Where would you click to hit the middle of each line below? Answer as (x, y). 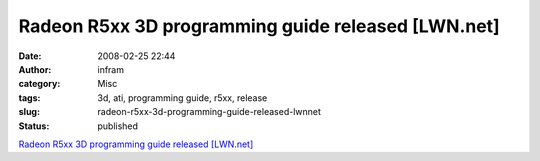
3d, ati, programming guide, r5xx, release (182, 97)
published (118, 126)
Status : (34, 126)
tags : (29, 97)
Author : (35, 69)
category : (39, 84)
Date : (30, 56)
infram (111, 69)
